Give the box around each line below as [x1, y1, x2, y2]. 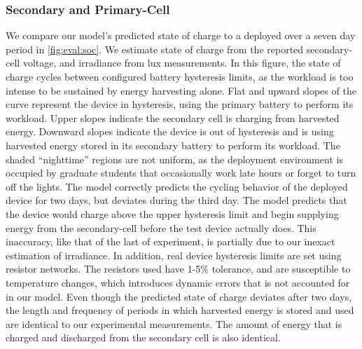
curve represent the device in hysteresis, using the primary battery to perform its [6, 97, 354, 111]
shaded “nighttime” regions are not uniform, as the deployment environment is [6, 151, 343, 166]
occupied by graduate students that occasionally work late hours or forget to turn [6, 165, 356, 180]
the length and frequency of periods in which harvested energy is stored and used [6, 303, 354, 317]
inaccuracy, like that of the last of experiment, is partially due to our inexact [6, 234, 335, 249]
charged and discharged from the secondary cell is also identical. [6, 330, 281, 345]
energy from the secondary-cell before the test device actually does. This [6, 220, 316, 235]
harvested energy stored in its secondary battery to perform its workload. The [6, 137, 340, 152]
